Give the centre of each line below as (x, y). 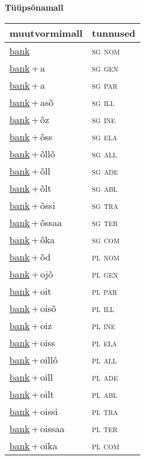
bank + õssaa (36, 222)
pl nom (106, 256)
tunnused (114, 33)
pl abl (104, 394)
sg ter (105, 222)
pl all (104, 359)
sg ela (105, 136)
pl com (106, 445)
